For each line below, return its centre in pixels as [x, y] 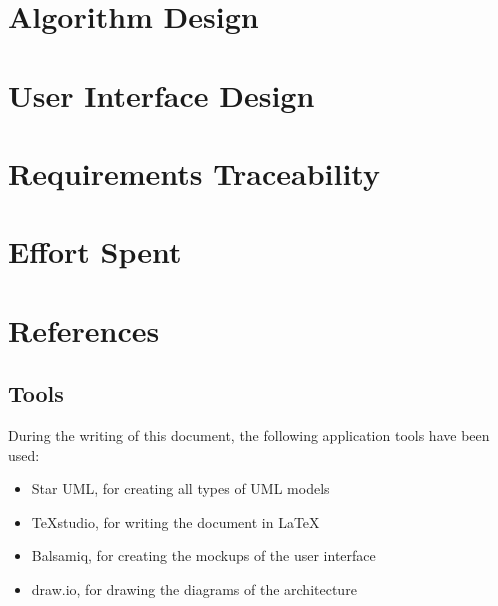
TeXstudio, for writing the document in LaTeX [175, 521]
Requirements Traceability [194, 172]
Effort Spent [95, 251]
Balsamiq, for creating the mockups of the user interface [203, 555]
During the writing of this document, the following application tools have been [249, 435]
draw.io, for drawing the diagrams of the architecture [194, 589]
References [84, 329]
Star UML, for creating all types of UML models [180, 488]
